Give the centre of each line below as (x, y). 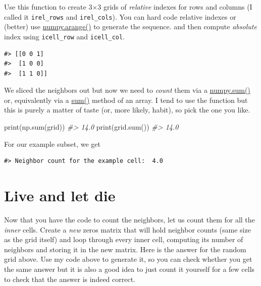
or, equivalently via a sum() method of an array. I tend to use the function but (126, 100)
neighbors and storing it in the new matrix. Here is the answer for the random (125, 249)
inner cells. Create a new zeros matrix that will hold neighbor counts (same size (127, 229)
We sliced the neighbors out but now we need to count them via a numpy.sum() (127, 90)
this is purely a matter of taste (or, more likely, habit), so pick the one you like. (127, 110)
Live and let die (60, 195)
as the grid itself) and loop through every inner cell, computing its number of (124, 239)
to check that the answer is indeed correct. (70, 279)
